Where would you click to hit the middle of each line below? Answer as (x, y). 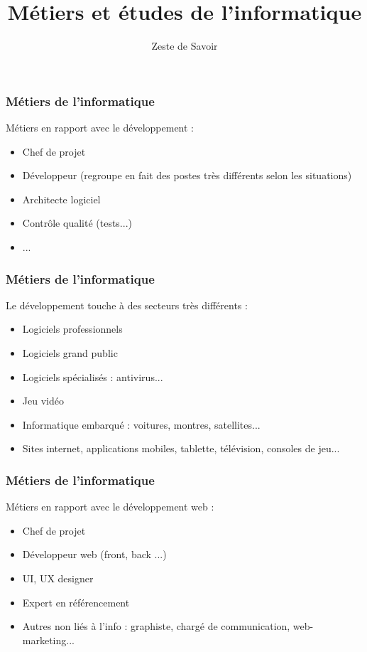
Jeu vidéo (43, 401)
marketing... (48, 640)
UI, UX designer (58, 578)
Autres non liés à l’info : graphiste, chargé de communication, (156, 626)
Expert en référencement (76, 602)
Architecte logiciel (61, 199)
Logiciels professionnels (72, 329)
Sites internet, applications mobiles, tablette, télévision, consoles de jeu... (181, 448)
